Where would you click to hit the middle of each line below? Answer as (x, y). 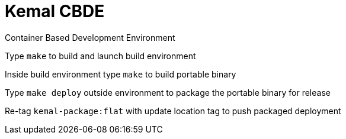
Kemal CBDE (55, 11)
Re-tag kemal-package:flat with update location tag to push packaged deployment (173, 111)
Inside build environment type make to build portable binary (121, 74)
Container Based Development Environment (90, 37)
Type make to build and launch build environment (100, 56)
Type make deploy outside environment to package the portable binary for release (168, 92)
